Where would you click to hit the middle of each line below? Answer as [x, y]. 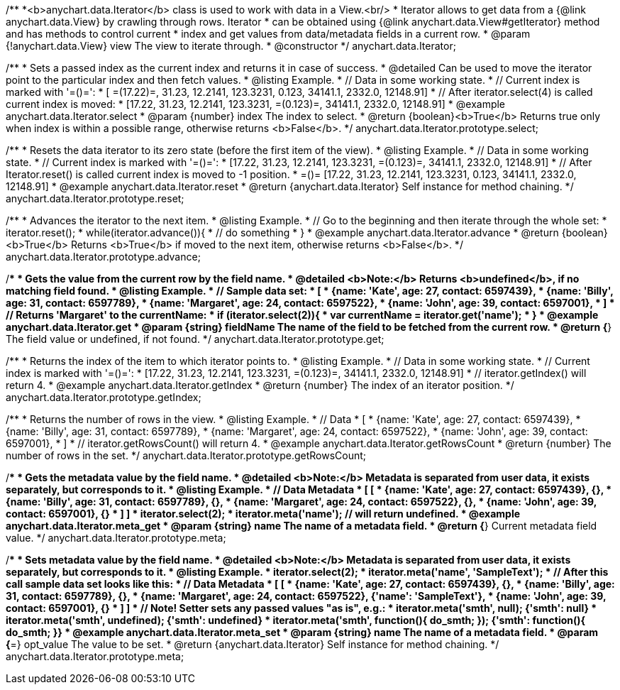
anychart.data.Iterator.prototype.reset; [95, 198]
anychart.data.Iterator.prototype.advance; [103, 257]
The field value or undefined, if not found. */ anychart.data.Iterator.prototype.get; [195, 339]
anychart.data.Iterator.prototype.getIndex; [104, 397]
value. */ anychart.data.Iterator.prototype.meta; [116, 538]
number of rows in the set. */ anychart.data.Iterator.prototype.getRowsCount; [186, 455]
